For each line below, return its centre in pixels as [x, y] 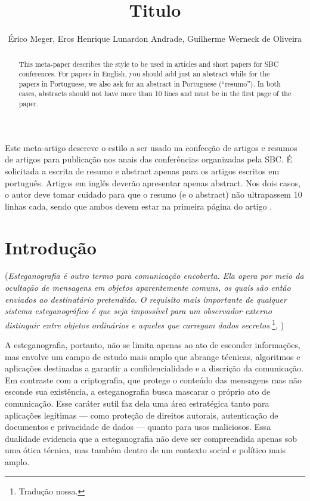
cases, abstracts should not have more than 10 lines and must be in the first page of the [155, 93]
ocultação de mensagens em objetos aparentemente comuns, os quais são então [148, 288]
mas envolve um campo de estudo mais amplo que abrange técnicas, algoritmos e [153, 356]
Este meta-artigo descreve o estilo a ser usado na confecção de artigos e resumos [151, 147]
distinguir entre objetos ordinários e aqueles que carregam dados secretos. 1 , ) [145, 324]
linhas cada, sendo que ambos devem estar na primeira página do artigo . [139, 206]
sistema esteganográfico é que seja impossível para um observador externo [138, 311]
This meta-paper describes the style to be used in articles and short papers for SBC [149, 64]
